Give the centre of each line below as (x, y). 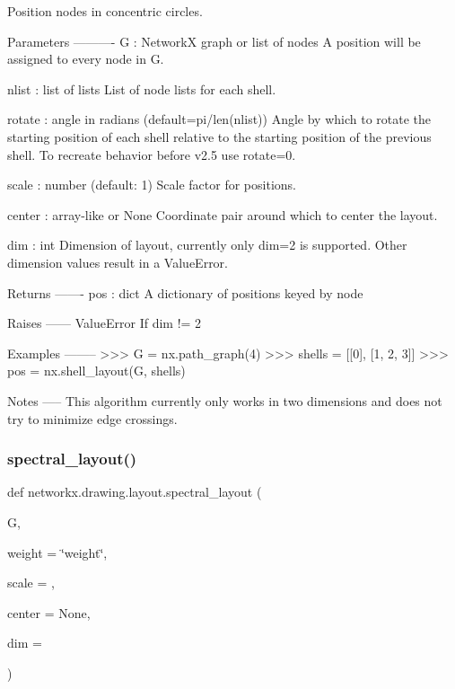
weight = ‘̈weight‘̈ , (57, 552)
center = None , (49, 612)
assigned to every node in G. (86, 59)
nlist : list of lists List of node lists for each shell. (142, 88)
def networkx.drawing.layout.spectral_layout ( (135, 492)
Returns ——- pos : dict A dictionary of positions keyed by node (185, 292)
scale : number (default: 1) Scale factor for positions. (152, 185)
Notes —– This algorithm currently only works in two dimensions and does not (225, 400)
